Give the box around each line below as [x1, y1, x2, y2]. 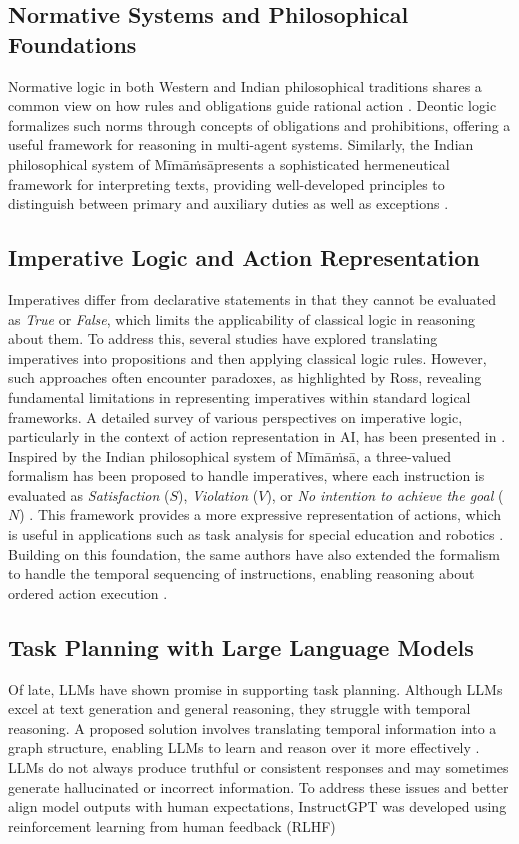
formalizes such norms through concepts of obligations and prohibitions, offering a [8, 114, 511, 135]
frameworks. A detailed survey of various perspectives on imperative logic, [8, 406, 463, 427]
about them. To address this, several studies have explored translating [8, 328, 438, 349]
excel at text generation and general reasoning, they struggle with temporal [8, 698, 471, 719]
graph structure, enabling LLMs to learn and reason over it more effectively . [8, 737, 480, 758]
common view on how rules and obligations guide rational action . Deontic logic [8, 95, 497, 116]
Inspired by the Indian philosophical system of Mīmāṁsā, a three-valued [8, 445, 452, 466]
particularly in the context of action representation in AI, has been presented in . [8, 426, 506, 447]
